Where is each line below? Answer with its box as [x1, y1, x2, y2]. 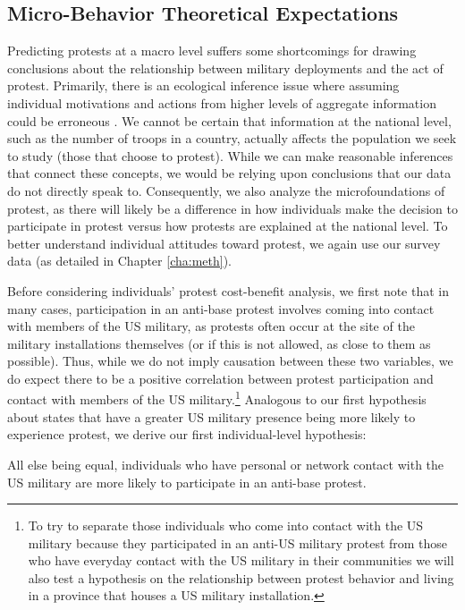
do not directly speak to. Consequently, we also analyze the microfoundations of [7, 181, 445, 199]
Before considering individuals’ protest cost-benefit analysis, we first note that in [7, 281, 450, 300]
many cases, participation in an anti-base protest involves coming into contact [7, 299, 435, 318]
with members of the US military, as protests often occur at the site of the [7, 317, 415, 335]
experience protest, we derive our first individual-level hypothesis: [7, 425, 367, 444]
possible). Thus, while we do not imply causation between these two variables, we [7, 352, 453, 370]
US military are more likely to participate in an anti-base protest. [7, 472, 367, 491]
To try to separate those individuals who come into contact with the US [28, 516, 424, 535]
